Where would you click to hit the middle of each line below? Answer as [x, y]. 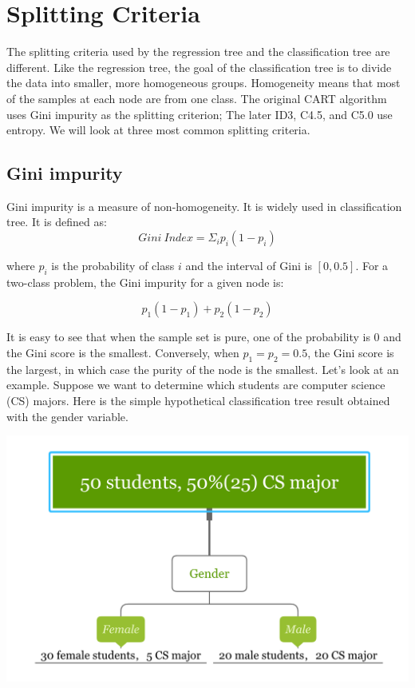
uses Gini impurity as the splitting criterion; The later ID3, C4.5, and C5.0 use [200, 114]
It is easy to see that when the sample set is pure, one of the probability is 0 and [204, 337]
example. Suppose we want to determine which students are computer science [196, 385]
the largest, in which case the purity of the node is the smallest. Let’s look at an [203, 369]
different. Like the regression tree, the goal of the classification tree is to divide [199, 67]
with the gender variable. [67, 416]
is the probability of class [113, 266]
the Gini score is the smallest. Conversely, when [123, 353]
